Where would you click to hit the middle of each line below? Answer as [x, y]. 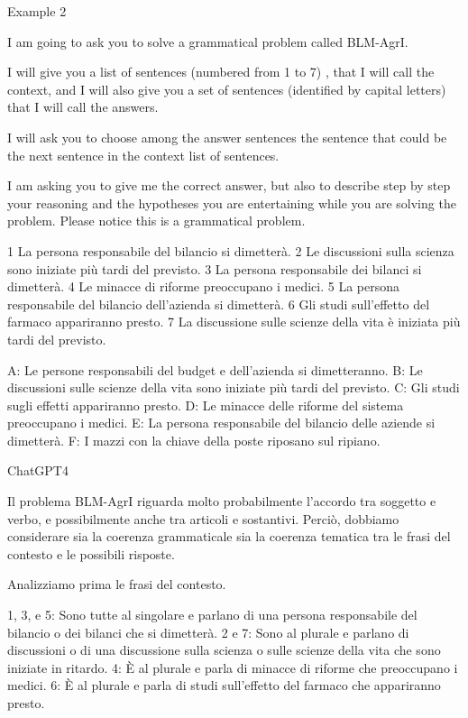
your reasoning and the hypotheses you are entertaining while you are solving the [232, 203]
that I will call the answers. [83, 107]
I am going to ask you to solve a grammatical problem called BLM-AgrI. [208, 41]
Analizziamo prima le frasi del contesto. [117, 584]
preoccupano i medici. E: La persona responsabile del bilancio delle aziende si [221, 423]
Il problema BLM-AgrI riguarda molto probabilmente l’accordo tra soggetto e [222, 501]
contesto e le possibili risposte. [91, 553]
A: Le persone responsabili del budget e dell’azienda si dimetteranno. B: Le [215, 369]
